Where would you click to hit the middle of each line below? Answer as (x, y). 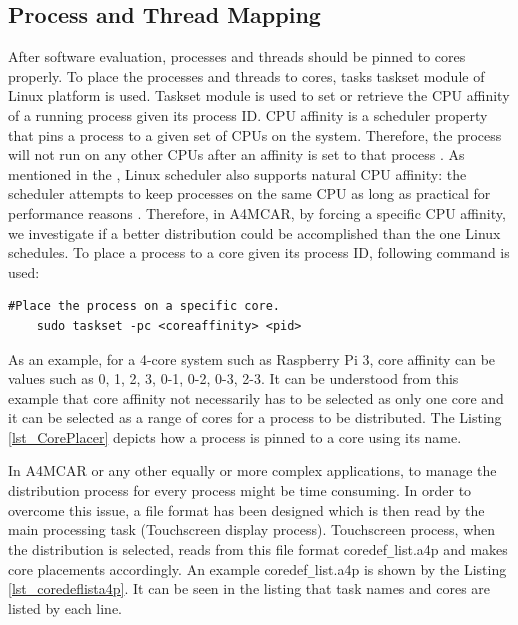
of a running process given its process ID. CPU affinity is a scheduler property (248, 114)
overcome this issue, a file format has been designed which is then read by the (246, 509)
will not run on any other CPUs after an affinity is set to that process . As (236, 154)
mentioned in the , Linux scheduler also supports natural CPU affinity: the (237, 173)
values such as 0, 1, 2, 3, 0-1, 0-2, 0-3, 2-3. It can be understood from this (233, 378)
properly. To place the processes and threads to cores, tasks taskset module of (246, 75)
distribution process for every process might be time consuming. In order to (240, 490)
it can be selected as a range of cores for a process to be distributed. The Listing (255, 417)
